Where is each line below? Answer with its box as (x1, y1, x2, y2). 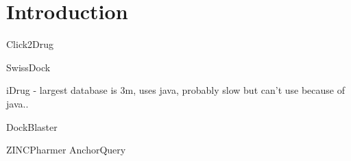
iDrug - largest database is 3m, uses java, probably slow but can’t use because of (6, 83, 346, 97)
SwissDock (6, 60, 51, 74)
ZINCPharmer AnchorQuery (6, 143, 126, 157)
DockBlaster (6, 119, 58, 134)
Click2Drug (6, 37, 54, 51)
